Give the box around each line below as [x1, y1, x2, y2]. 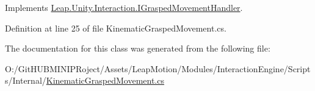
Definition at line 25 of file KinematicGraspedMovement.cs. [5, 21, 226, 34]
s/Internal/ [5, 74, 46, 87]
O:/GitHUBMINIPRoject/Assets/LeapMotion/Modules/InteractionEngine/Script [5, 62, 311, 75]
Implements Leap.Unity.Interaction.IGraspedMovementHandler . [5, 1, 243, 13]
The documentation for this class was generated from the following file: [5, 42, 270, 55]
